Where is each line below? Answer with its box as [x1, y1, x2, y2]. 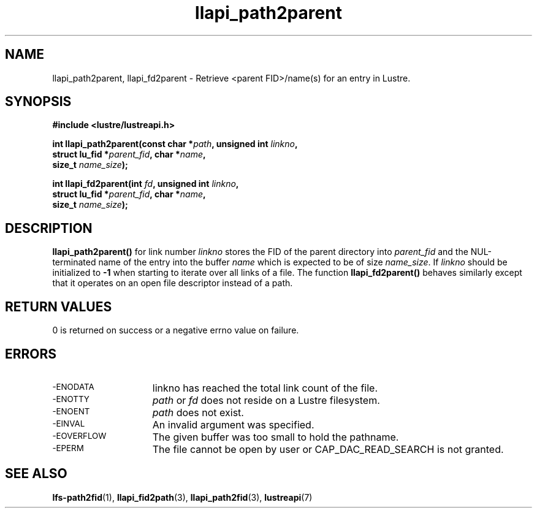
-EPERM [52, 443, 84, 453]
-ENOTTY [52, 393, 89, 404]
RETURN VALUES [5, 298, 112, 314]
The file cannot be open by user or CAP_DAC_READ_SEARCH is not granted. [152, 443, 504, 455]
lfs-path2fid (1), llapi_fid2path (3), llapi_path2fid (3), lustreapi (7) [52, 492, 313, 503]
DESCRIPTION [5, 220, 93, 236]
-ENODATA [52, 381, 94, 392]
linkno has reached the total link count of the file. [152, 381, 378, 394]
